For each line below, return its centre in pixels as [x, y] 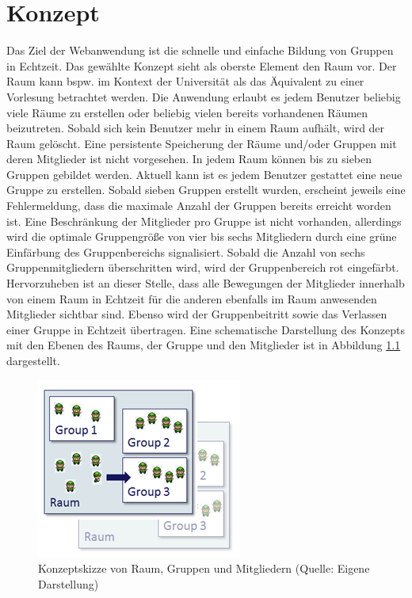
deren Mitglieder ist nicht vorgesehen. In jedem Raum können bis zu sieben [189, 159]
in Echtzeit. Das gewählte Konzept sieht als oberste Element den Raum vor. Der [202, 65]
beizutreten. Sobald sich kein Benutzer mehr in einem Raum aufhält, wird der [196, 128]
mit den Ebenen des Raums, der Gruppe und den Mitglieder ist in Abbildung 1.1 [204, 345]
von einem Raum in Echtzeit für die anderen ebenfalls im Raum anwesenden [192, 298]
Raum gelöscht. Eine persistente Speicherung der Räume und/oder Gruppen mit [202, 143]
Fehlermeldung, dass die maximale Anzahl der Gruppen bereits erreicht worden [199, 206]
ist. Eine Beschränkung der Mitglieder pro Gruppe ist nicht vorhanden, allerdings [204, 221]
